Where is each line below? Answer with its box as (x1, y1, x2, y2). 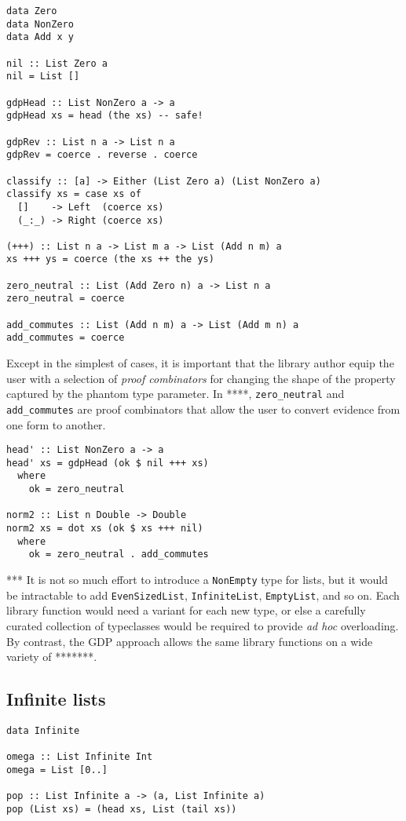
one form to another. (6, 416, 106, 432)
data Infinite (6, 724, 80, 736)
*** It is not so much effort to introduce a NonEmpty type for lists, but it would (6, 571, 388, 588)
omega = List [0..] (6, 764, 108, 775)
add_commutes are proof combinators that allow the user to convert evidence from (6, 400, 401, 417)
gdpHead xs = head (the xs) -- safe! (6, 110, 203, 122)
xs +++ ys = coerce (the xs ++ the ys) (6, 254, 214, 265)
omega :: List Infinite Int (6, 751, 153, 763)
